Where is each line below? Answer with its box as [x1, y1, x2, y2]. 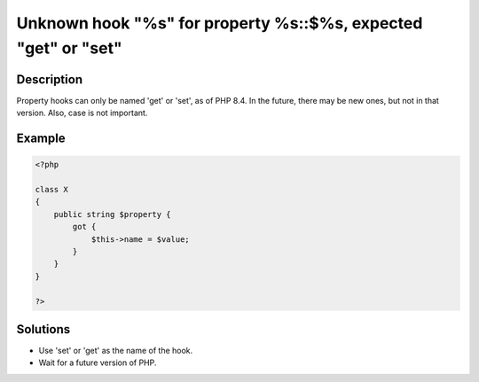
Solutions [16, 322, 71, 337]
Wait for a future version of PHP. [38, 357, 157, 368]
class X [35, 184, 68, 195]
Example [16, 131, 66, 146]
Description [16, 72, 83, 87]
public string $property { [53, 209, 172, 219]
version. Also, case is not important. [16, 107, 148, 119]
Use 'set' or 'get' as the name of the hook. [38, 346, 193, 356]
